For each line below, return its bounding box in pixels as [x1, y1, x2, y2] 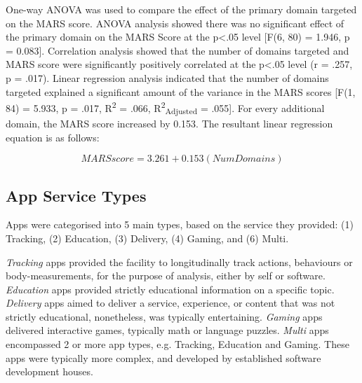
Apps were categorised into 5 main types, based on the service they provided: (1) [6, 217, 354, 232]
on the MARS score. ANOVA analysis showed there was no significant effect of [6, 15, 344, 30]
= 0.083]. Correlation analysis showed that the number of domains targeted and [6, 43, 349, 57]
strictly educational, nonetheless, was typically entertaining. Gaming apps [6, 309, 323, 323]
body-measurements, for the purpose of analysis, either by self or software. [6, 268, 326, 283]
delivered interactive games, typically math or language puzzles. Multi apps [6, 323, 329, 337]
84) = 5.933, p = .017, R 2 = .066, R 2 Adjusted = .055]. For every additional [6, 99, 325, 117]
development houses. [6, 364, 93, 379]
